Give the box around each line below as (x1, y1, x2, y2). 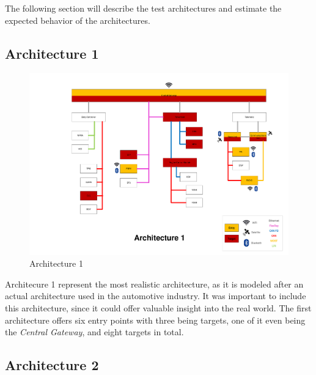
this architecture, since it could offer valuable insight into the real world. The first (5, 301, 312, 314)
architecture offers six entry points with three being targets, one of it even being (5, 313, 306, 326)
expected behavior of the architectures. (5, 13, 150, 26)
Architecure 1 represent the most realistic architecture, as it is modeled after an (5, 277, 304, 290)
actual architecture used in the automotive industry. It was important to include (5, 289, 306, 302)
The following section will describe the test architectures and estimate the (5, 2, 282, 14)
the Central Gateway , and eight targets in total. (5, 325, 184, 338)
